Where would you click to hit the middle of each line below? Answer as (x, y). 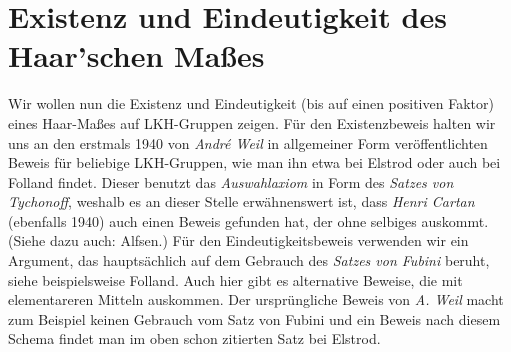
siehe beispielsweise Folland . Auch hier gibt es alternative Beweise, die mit (235, 279)
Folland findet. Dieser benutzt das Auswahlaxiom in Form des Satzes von (231, 181)
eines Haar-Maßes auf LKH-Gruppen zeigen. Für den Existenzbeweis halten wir (252, 122)
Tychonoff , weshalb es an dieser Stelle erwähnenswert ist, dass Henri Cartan (241, 201)
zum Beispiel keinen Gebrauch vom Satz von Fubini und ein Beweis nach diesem (254, 318)
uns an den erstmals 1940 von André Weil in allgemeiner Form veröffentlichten (248, 142)
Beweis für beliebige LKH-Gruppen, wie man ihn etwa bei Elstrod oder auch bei (254, 162)
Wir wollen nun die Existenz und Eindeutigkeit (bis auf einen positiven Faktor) (251, 103)
